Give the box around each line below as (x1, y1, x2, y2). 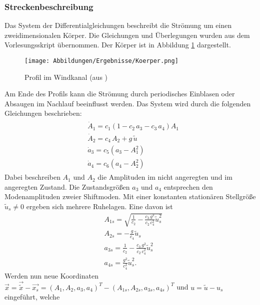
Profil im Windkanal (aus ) (24, 71, 108, 82)
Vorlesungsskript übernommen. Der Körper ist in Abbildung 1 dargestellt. (4, 39, 231, 50)
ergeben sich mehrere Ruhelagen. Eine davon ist (26, 201, 173, 211)
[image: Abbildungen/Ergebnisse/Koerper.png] (24, 57, 178, 64)
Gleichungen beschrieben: (4, 108, 82, 118)
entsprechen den (163, 181, 213, 192)
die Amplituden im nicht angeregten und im (97, 172, 232, 182)
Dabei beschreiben (4, 172, 60, 182)
